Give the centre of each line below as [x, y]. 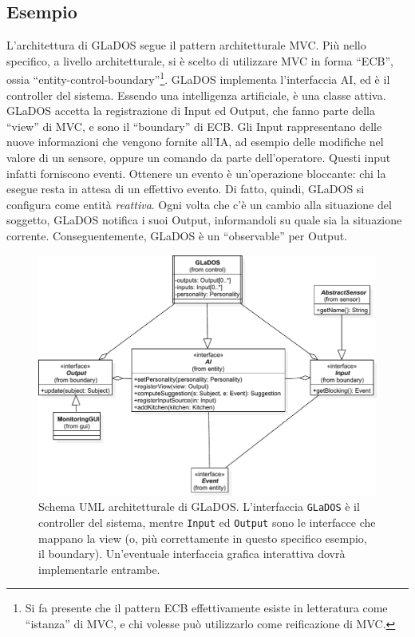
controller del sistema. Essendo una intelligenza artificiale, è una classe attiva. [196, 95]
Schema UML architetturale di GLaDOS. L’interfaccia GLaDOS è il [199, 506]
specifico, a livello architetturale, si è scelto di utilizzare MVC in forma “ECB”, [200, 60]
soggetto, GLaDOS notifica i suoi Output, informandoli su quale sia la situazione [204, 220]
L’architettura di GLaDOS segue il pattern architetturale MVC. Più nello [186, 45]
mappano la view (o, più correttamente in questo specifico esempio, [203, 538]
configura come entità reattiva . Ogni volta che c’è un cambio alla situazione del [199, 204]
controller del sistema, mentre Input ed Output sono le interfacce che [207, 522]
